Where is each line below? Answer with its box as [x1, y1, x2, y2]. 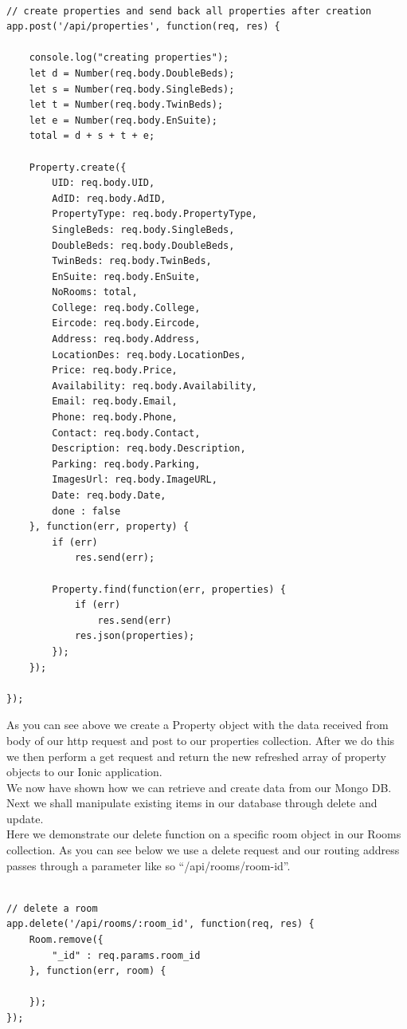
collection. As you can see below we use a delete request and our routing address [6, 842, 400, 858]
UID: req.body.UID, [52, 177, 155, 189]
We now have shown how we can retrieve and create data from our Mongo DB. [6, 779, 392, 795]
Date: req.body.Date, [52, 490, 166, 501]
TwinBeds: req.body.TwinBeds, [52, 255, 212, 267]
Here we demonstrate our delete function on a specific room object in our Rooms [6, 826, 401, 842]
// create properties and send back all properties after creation [6, 5, 372, 17]
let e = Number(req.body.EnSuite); [29, 114, 217, 126]
